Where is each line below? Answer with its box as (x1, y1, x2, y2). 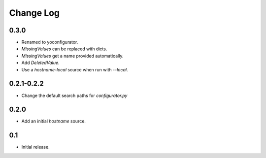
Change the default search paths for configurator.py (21, 93, 128, 98)
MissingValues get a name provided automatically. (21, 53, 124, 59)
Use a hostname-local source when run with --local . (21, 66, 128, 72)
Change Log (9, 7, 60, 18)
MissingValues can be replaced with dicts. (21, 46, 107, 52)
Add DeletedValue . (21, 60, 60, 66)
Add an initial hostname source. (21, 118, 86, 124)
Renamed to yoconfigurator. (21, 39, 78, 45)
